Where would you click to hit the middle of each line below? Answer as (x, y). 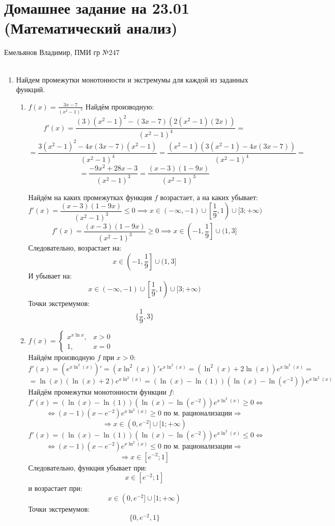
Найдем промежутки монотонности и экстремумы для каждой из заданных (132, 79)
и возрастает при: (55, 488)
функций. (31, 89)
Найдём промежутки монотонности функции (97, 392)
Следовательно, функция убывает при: (88, 467)
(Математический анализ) (91, 28)
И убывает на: (50, 275)
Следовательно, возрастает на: (75, 248)
